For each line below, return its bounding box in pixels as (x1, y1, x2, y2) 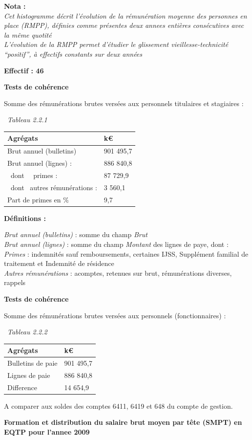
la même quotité (4, 29, 52, 40)
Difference (7, 382, 37, 392)
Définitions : (4, 213, 46, 223)
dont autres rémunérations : (10, 182, 97, 192)
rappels (4, 277, 26, 287)
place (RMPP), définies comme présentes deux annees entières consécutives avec (4, 20, 244, 30)
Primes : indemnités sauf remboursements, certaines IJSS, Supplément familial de (4, 248, 249, 259)
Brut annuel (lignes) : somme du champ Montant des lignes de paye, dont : (4, 239, 229, 249)
